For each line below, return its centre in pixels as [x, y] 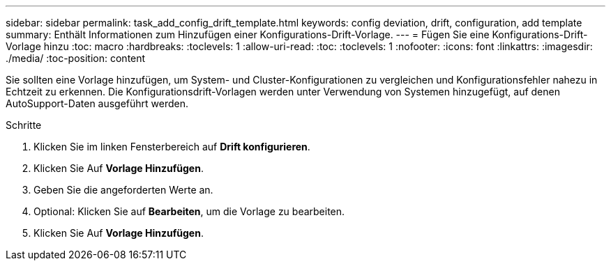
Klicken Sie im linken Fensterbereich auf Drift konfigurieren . [172, 147]
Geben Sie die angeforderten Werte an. [123, 190]
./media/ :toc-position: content [76, 58]
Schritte [24, 125]
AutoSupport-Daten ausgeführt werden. [97, 103]
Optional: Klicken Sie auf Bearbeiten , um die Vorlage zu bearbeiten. [189, 211]
